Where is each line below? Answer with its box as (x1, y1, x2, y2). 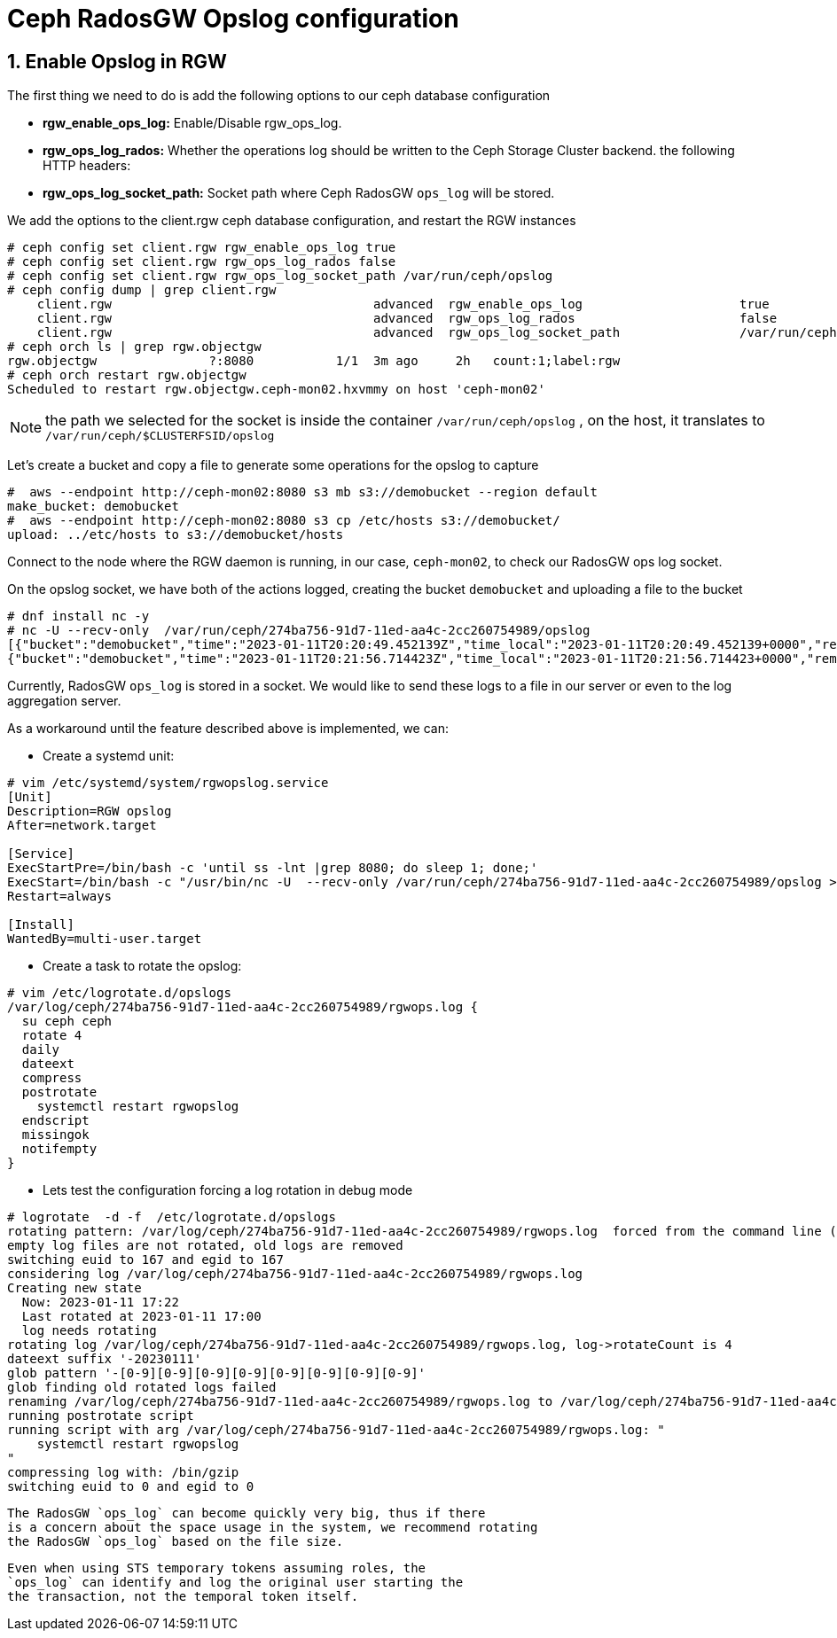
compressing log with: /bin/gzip (7, 1465, 239, 1480)
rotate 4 (21, 1028, 82, 1043)
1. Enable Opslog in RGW (7, 50, 227, 73)
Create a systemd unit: (43, 748, 175, 764)
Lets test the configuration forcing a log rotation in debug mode (43, 1182, 413, 1198)
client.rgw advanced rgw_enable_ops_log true (36, 297, 770, 312)
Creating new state (7, 1281, 142, 1296)
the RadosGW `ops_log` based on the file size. (7, 1534, 344, 1549)
